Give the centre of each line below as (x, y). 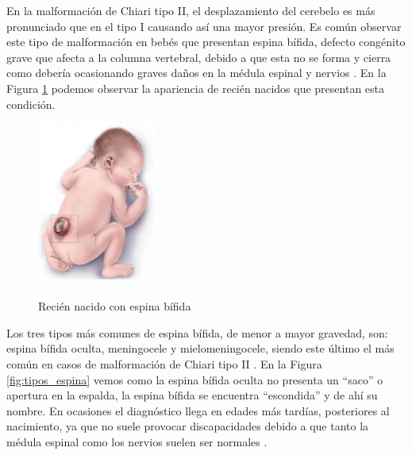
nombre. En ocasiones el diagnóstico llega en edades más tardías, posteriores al (198, 410)
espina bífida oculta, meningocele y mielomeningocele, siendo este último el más (200, 348)
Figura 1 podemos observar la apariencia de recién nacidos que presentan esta (196, 88)
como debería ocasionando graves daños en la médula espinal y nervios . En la (196, 73)
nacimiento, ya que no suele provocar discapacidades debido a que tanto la (188, 426)
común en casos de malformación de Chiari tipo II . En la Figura (164, 363)
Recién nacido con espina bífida (115, 306)
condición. (31, 104)
